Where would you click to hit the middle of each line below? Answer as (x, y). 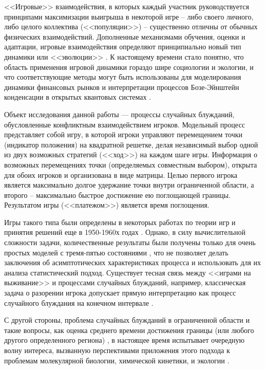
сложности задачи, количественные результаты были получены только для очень (130, 242)
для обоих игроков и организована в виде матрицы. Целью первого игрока (121, 174)
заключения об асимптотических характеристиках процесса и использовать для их (133, 262)
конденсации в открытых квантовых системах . (78, 97)
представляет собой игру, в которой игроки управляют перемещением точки (123, 134)
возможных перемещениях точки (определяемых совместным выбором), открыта (131, 164)
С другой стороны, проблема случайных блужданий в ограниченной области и (127, 320)
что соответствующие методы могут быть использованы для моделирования (123, 77)
